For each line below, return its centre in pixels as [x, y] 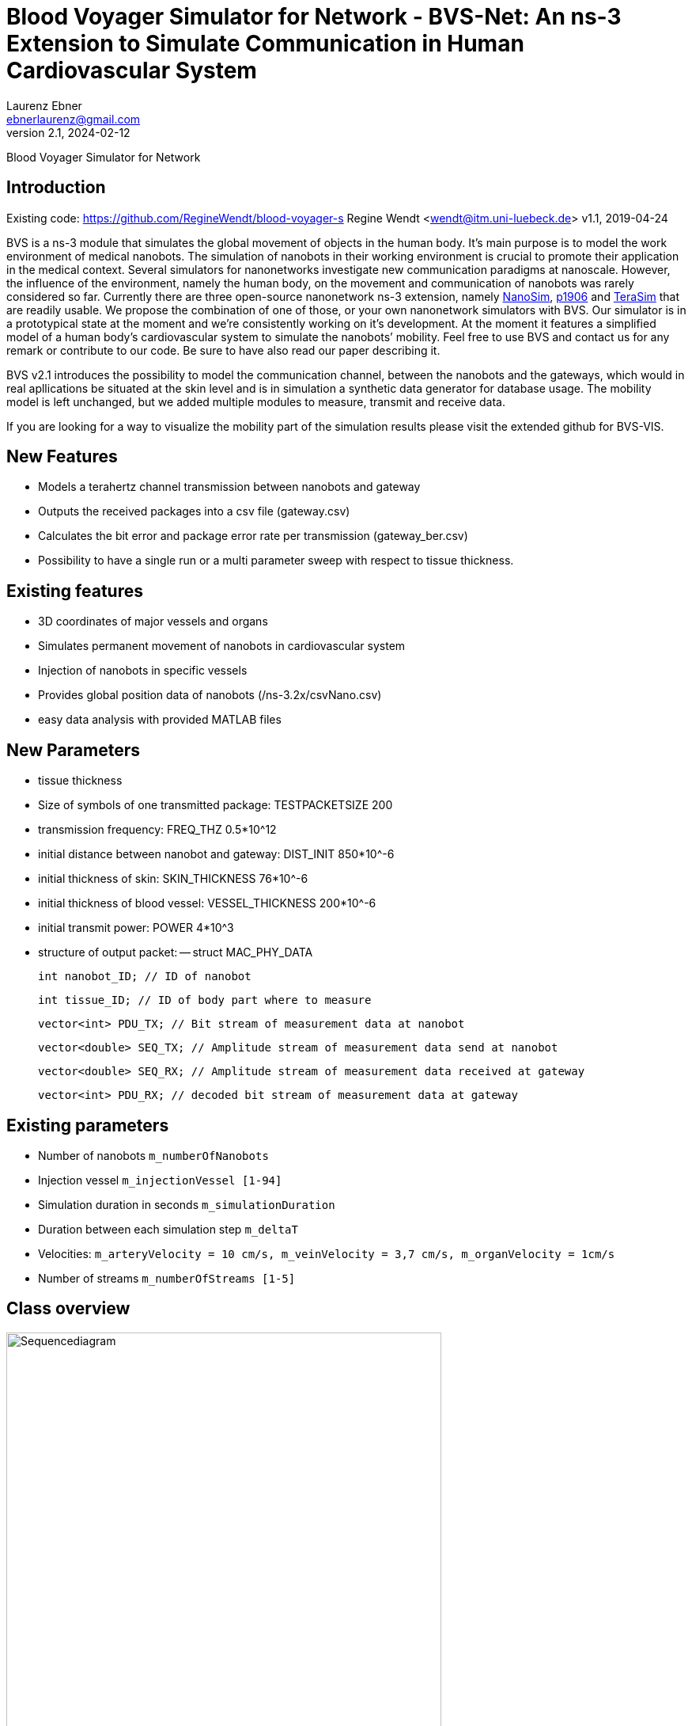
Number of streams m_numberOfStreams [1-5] [167, 1278]
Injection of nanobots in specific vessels [143, 671]
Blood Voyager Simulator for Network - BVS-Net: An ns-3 [314, 17]
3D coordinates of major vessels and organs [153, 622]
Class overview [68, 1309]
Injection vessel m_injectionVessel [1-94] [160, 1180]
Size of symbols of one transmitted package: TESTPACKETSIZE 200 [216, 805]
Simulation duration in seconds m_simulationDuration [187, 1204]
